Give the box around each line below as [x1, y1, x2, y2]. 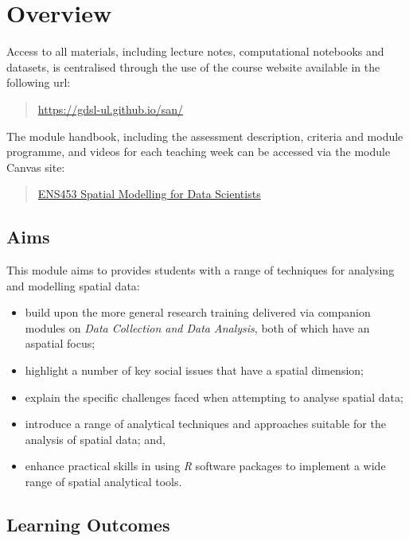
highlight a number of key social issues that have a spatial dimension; [25, 362, 364, 379]
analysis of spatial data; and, [25, 430, 166, 447]
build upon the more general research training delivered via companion [25, 304, 371, 321]
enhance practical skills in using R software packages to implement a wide [25, 457, 386, 474]
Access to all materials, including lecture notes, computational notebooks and [6, 43, 384, 60]
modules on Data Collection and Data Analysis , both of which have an [25, 319, 370, 336]
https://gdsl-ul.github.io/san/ [37, 100, 184, 117]
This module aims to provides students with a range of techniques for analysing [6, 262, 395, 278]
